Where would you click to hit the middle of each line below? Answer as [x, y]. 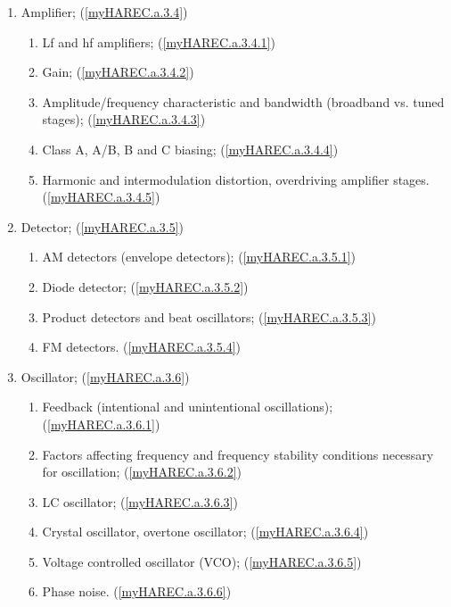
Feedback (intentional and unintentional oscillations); [188, 407]
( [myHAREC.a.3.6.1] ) [101, 424]
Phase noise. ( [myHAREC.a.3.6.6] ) [137, 591]
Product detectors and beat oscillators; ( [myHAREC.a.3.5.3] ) [209, 316]
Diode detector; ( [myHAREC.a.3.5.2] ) [145, 286]
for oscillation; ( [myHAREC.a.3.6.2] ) [142, 472]
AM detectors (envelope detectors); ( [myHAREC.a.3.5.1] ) [199, 257]
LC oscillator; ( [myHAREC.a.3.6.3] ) [140, 501]
